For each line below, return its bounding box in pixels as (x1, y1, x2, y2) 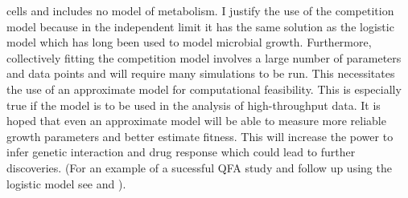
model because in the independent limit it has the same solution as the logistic (6, 18, 394, 34)
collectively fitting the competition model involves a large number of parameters (6, 49, 402, 66)
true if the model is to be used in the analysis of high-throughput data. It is (6, 96, 381, 113)
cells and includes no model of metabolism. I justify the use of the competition (6, 2, 394, 18)
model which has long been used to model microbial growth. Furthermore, (6, 34, 372, 51)
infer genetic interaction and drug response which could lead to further (6, 143, 356, 160)
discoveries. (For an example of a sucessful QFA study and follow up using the (6, 159, 392, 176)
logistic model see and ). (6, 175, 126, 192)
